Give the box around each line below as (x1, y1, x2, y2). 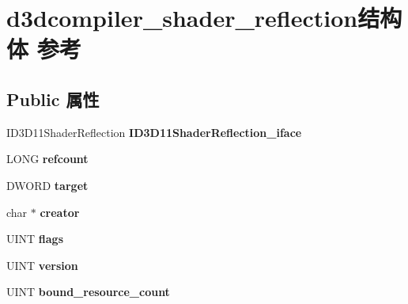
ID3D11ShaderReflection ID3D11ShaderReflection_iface (6, 123, 302, 140)
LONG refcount (6, 150, 89, 167)
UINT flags (6, 230, 64, 247)
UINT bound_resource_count (6, 283, 170, 300)
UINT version (6, 256, 78, 273)
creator (40, 203, 80, 220)
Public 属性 (6, 86, 100, 111)
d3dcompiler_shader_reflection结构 (6, 2, 402, 34)
